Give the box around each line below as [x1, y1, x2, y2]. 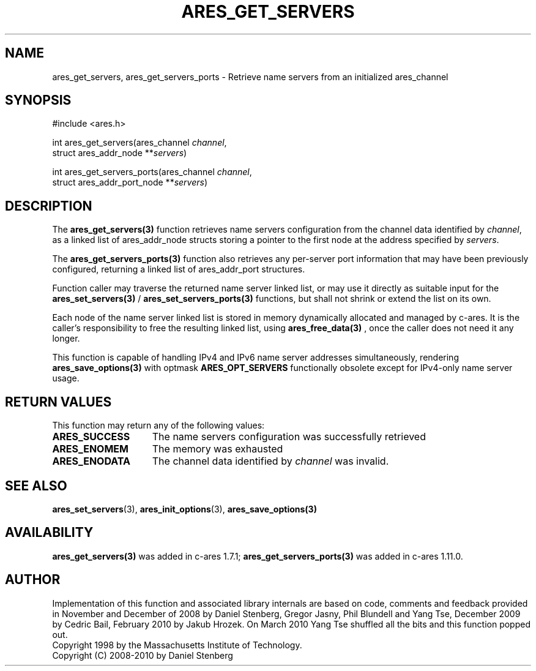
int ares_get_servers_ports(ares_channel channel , [52, 167, 252, 178]
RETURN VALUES [5, 394, 112, 410]
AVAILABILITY [5, 525, 94, 541]
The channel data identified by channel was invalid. [152, 455, 389, 468]
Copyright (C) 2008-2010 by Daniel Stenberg [52, 650, 233, 661]
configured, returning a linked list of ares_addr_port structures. [52, 264, 305, 275]
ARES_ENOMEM [52, 443, 128, 455]
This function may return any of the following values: [52, 420, 265, 431]
